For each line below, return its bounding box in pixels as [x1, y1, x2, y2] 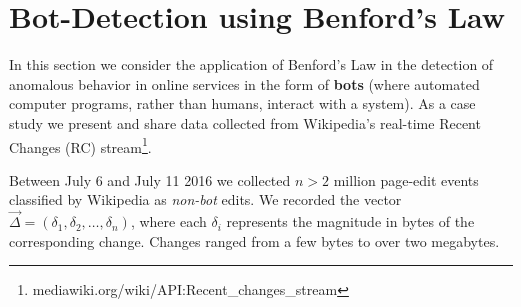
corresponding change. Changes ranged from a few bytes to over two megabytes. [9, 230, 500, 251]
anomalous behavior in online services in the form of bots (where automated [9, 73, 480, 94]
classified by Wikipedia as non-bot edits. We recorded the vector [9, 189, 402, 210]
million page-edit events [333, 169, 479, 190]
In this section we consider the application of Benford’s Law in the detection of [9, 54, 494, 75]
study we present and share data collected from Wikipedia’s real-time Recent [9, 112, 481, 133]
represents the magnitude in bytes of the [226, 211, 475, 232]
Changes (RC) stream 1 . [9, 133, 152, 157]
